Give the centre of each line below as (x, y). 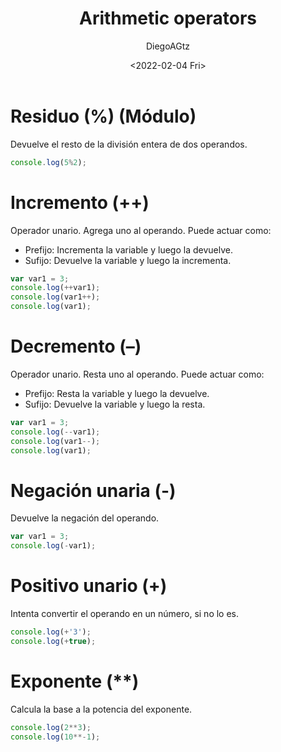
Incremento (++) (80, 202)
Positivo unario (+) (89, 586)
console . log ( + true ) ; (53, 641)
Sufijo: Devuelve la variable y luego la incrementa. (128, 260)
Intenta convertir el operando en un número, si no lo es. (125, 614)
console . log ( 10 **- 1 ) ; (55, 737)
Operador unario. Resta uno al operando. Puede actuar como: (137, 374)
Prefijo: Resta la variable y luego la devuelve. (117, 393)
